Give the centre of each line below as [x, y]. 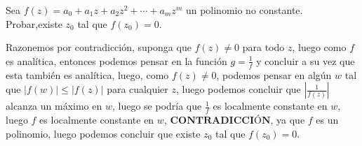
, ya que [288, 120]
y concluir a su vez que [306, 60]
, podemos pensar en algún [274, 74]
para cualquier [138, 89]
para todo [263, 47]
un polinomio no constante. [244, 10]
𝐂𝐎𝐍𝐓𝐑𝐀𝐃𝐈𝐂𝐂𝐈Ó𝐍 [220, 121]
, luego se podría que [157, 106]
